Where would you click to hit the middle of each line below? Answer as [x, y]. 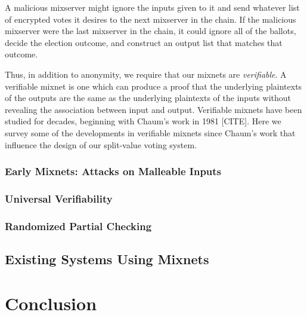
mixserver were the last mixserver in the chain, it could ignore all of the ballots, [151, 31]
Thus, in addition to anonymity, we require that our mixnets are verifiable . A [146, 74]
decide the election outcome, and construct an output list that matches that [144, 42]
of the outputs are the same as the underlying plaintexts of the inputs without [148, 98]
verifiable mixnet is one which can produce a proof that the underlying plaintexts [153, 86]
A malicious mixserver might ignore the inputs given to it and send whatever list [152, 7]
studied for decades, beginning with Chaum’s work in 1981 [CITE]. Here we [143, 121]
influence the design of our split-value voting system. [101, 144]
